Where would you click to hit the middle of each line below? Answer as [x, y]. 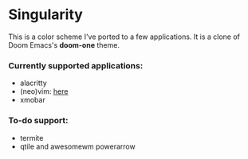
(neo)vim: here [44, 91]
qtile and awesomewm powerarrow [77, 146]
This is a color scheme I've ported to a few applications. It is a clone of [124, 37]
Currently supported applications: [76, 65]
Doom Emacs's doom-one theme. [64, 45]
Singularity [46, 15]
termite [31, 138]
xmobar [32, 100]
